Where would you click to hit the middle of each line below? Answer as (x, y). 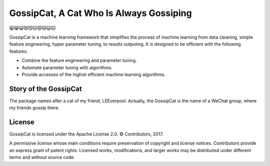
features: (18, 51)
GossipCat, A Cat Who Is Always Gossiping (100, 13)
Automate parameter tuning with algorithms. (67, 67)
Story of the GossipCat (45, 89)
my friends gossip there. (34, 108)
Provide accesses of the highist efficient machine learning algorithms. (94, 74)
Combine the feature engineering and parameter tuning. (79, 61)
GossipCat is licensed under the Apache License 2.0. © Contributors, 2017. (86, 134)
